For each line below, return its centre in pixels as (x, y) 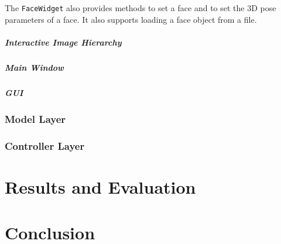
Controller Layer (45, 145)
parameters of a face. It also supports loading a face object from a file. (131, 19)
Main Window (34, 67)
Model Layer (35, 118)
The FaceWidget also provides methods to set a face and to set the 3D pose (140, 8)
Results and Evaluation (100, 186)
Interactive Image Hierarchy (63, 42)
